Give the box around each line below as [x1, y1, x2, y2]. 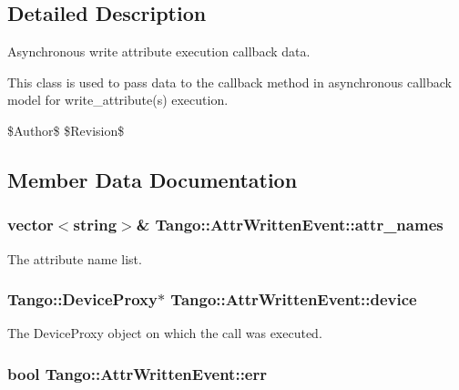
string [73, 213, 117, 236]
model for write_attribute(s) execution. [7, 90, 229, 109]
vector [7, 213, 54, 236]
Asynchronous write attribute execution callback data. [7, 42, 311, 61]
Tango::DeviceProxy [7, 288, 158, 311]
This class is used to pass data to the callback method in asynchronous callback [7, 72, 452, 91]
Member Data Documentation [7, 165, 298, 193]
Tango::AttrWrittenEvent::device [170, 288, 417, 311]
